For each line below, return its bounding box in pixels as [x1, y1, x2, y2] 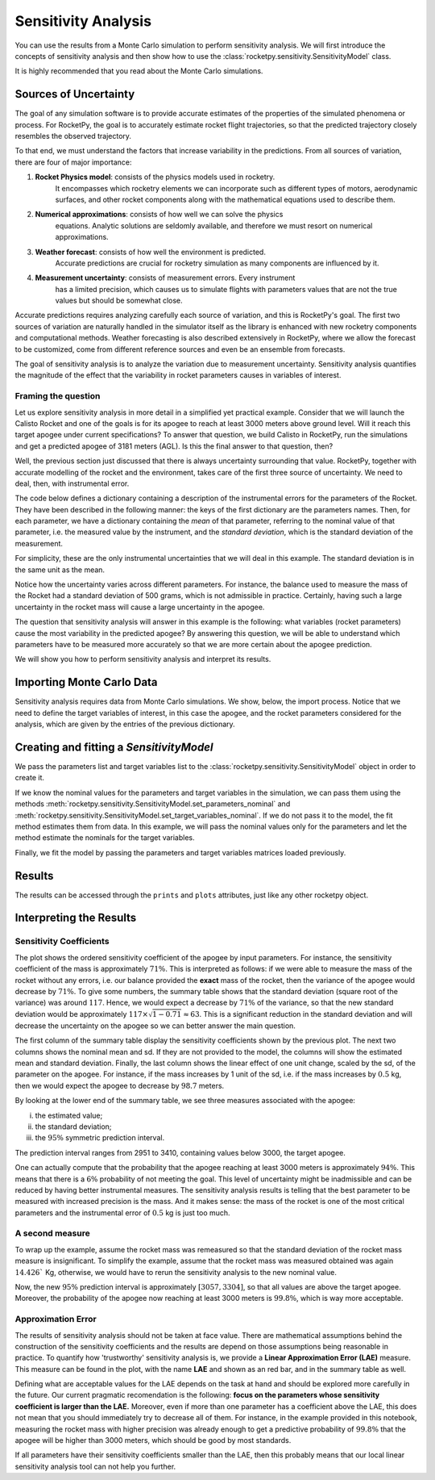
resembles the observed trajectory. [14, 132, 132, 141]
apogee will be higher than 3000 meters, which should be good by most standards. [14, 1436, 292, 1445]
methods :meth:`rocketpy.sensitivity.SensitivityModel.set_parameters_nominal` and [14, 799, 291, 809]
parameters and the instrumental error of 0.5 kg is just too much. [14, 1207, 230, 1218]
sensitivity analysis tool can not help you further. [14, 1461, 176, 1471]
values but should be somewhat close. [55, 295, 183, 306]
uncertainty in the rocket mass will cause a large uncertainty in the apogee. [14, 602, 265, 612]
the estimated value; [35, 1110, 103, 1120]
